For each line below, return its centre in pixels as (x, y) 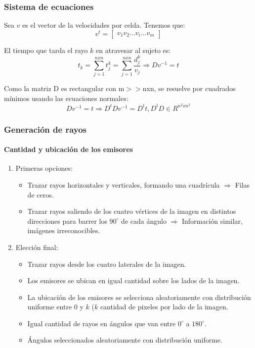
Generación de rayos (45, 129)
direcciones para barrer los (67, 221)
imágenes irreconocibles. (64, 230)
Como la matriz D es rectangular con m (64, 88)
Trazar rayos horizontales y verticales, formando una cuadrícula (124, 184)
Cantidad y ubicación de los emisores (68, 149)
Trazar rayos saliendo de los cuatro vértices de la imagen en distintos (132, 211)
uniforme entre (50, 307)
